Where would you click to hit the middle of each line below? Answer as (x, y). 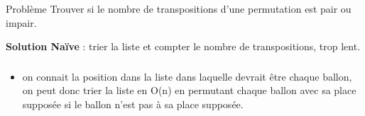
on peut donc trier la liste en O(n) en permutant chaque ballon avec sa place (189, 90)
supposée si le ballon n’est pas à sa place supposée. (133, 104)
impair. (21, 22)
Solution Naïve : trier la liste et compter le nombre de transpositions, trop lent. (183, 46)
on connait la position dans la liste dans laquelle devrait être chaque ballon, (187, 76)
